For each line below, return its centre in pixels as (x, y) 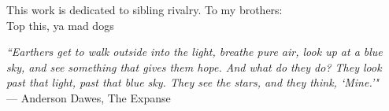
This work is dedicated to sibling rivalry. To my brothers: (144, 9)
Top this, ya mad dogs (60, 25)
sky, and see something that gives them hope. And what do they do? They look (194, 67)
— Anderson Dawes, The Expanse (89, 97)
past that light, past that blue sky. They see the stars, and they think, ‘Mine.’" (193, 82)
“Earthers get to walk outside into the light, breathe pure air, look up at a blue (194, 52)
